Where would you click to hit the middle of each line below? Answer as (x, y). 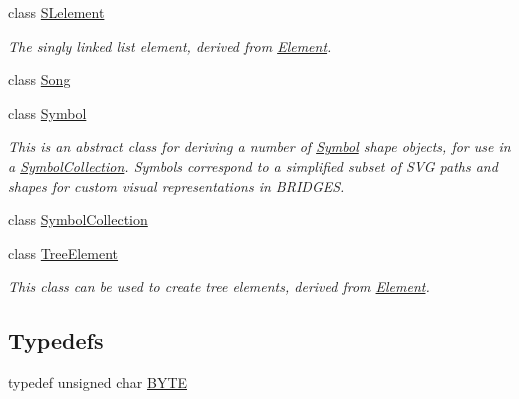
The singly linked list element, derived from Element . (170, 45)
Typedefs (56, 340)
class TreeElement (63, 252)
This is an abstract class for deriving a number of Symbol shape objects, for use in (259, 146)
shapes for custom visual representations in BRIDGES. (176, 185)
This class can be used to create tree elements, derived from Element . (219, 286)
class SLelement (56, 12)
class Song (39, 79)
